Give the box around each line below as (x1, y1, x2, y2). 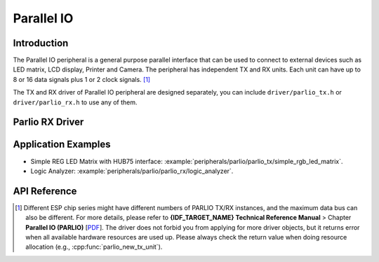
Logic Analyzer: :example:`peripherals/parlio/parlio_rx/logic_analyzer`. (30, 167, 234, 175)
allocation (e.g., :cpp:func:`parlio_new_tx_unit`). (25, 242, 163, 251)
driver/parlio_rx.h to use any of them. (13, 98, 138, 106)
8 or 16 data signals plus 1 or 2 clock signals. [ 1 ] (13, 75, 151, 83)
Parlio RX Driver (13, 116, 84, 128)
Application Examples (13, 139, 112, 151)
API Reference (13, 185, 77, 197)
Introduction (13, 37, 69, 49)
